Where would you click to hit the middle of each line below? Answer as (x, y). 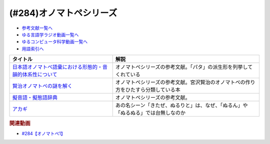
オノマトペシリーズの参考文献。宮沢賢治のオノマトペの (180, 82)
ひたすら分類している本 (153, 90)
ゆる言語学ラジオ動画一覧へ (50, 34)
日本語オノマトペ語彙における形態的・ (57, 67)
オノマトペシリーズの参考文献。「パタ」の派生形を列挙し (181, 67)
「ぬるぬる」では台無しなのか (150, 113)
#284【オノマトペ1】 (43, 133)
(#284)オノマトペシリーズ (63, 13)
